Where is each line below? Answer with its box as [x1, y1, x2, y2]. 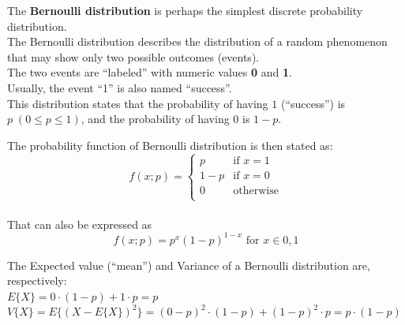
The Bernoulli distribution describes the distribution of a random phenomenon [7, 33, 388, 50]
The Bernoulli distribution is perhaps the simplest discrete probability [7, 2, 363, 18]
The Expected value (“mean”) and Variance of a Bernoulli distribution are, [7, 256, 370, 273]
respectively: [7, 272, 67, 289]
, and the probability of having [81, 110, 230, 127]
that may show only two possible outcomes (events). [7, 48, 260, 65]
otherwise [233, 185, 279, 196]
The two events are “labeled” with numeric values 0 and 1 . [7, 64, 292, 80]
